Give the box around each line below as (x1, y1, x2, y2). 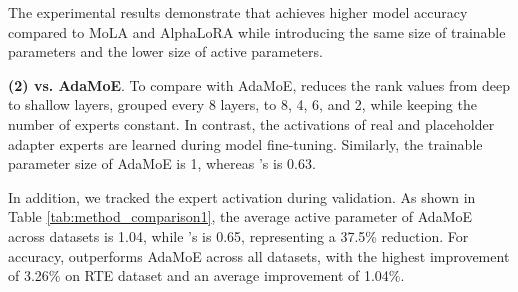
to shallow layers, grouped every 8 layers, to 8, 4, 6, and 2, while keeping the (8, 94, 477, 115)
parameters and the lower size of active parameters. (8, 41, 323, 62)
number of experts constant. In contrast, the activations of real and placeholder (8, 113, 495, 134)
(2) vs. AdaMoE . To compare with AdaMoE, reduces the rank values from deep (8, 74, 511, 95)
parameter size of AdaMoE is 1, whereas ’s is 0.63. (8, 153, 316, 174)
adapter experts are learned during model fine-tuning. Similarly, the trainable (8, 133, 483, 154)
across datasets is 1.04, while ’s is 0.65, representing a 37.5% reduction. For (8, 225, 469, 246)
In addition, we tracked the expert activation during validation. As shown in (8, 186, 476, 207)
